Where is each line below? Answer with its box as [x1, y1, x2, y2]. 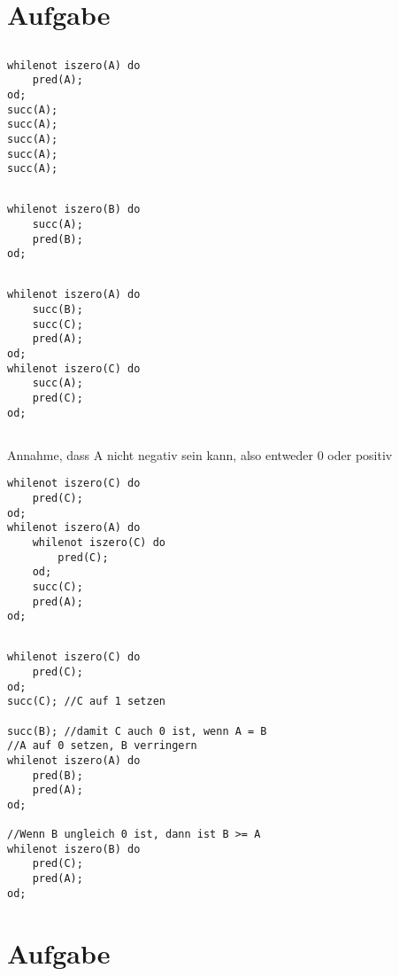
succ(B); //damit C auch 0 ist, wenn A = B [7, 724, 267, 738]
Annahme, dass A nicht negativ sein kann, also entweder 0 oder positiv [7, 445, 393, 464]
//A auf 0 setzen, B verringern [7, 739, 197, 753]
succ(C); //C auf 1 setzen [7, 695, 165, 708]
